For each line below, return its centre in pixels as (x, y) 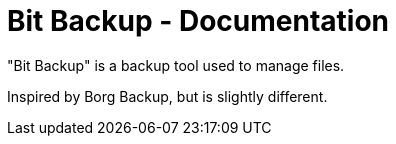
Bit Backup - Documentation (198, 21)
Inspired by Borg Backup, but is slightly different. (167, 96)
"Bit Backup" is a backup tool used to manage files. (176, 65)
